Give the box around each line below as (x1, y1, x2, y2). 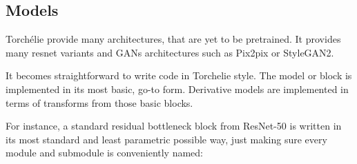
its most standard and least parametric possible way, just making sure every (6, 132, 327, 146)
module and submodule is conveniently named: (6, 145, 204, 160)
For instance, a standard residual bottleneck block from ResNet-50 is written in (6, 119, 342, 133)
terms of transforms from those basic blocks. (6, 95, 193, 110)
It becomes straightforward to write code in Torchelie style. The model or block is (6, 68, 352, 83)
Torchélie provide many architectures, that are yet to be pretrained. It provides (6, 32, 341, 46)
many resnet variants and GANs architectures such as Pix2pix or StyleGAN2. (6, 45, 334, 59)
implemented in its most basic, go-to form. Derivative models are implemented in (6, 81, 349, 96)
